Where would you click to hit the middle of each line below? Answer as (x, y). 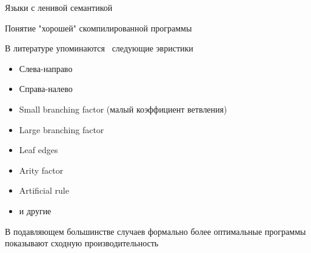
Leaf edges (38, 150)
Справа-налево (46, 89)
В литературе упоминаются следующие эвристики (99, 48)
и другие (35, 210)
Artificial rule (44, 190)
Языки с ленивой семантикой (59, 7)
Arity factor (41, 170)
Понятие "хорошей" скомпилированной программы (99, 28)
